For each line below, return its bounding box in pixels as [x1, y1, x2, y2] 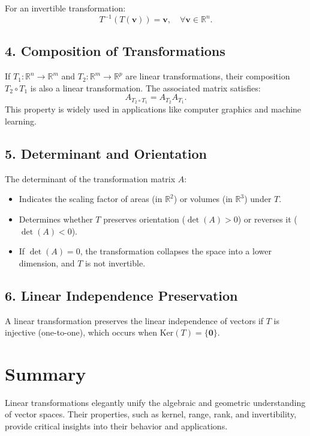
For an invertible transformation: [5, 2, 126, 14]
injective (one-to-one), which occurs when [5, 326, 158, 339]
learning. [5, 114, 37, 127]
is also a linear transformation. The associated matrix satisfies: [30, 81, 261, 94]
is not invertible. [85, 256, 146, 269]
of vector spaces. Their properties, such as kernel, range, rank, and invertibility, [5, 408, 297, 420]
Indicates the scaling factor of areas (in [19, 192, 162, 205]
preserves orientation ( [103, 212, 185, 225]
